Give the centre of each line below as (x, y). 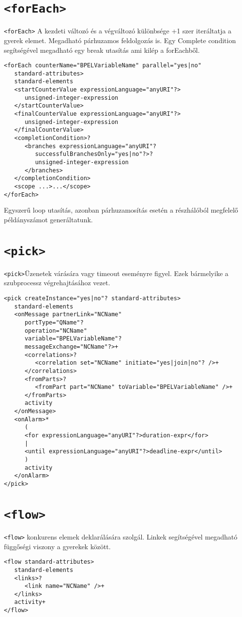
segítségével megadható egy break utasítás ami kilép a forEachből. (102, 50)
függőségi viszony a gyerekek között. (57, 546)
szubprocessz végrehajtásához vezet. (57, 283)
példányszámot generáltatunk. (48, 219)
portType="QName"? (54, 322)
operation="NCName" (56, 331)
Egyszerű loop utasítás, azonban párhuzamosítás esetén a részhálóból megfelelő (121, 210)
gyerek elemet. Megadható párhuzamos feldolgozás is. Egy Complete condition (120, 40)
